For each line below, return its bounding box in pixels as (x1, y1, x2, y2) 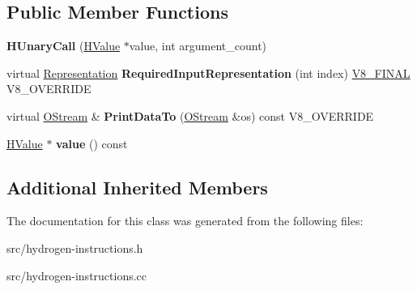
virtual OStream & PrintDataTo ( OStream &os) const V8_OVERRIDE (6, 107, 374, 124)
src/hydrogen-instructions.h (6, 239, 143, 256)
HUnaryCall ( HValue (6, 37, 121, 54)
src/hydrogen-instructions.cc (6, 267, 147, 284)
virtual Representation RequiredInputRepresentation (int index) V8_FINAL (6, 64, 411, 81)
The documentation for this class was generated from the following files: (6, 212, 364, 229)
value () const (56, 134, 128, 151)
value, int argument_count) (129, 37, 267, 54)
